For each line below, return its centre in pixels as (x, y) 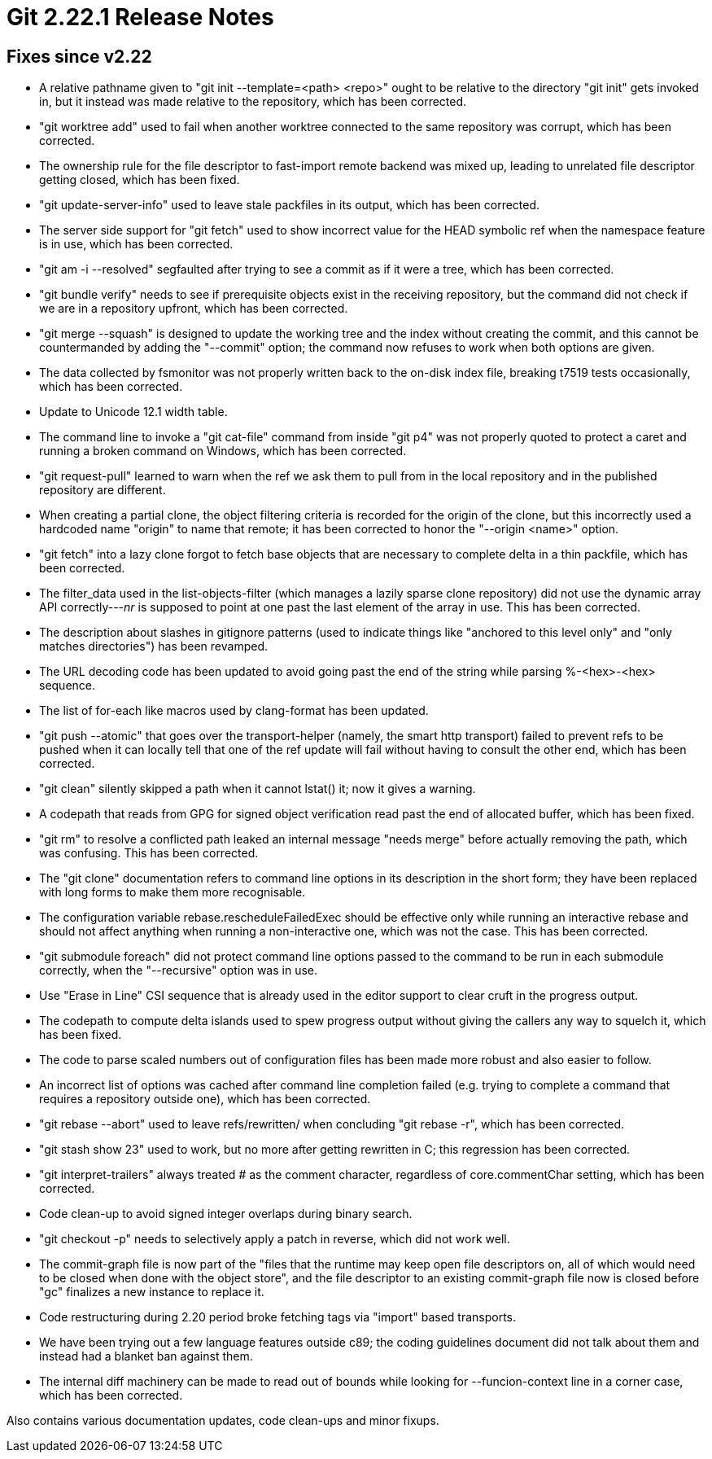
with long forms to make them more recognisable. (173, 892)
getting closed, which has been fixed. (140, 180)
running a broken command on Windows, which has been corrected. (223, 451)
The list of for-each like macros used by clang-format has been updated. (234, 711)
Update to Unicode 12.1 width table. (133, 412)
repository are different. (103, 490)
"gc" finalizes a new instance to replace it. (152, 1292)
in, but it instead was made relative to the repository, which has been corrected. (253, 102)
